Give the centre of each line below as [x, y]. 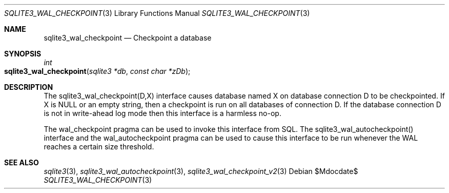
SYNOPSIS [23, 54]
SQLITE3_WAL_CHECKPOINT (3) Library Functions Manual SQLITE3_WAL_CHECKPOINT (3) [157, 13]
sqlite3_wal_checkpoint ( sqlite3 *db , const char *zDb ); [97, 71]
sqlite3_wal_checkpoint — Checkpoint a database [128, 38]
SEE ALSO [22, 162]
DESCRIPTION [29, 87]
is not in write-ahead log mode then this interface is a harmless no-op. [162, 113]
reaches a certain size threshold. [99, 147]
